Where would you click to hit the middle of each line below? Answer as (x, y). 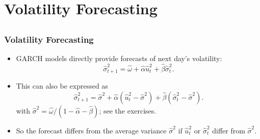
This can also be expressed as (62, 86)
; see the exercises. (128, 110)
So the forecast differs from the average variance (91, 130)
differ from (229, 130)
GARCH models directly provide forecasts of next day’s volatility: (119, 58)
